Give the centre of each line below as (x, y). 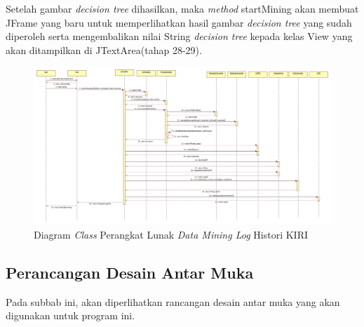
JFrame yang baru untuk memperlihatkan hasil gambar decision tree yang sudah (179, 22)
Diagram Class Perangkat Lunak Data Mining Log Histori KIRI (171, 234)
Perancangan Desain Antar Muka (130, 272)
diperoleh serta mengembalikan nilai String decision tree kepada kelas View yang (179, 36)
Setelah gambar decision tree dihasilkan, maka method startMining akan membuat (182, 8)
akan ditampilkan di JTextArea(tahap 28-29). (104, 49)
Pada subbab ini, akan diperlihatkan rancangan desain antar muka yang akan (173, 301)
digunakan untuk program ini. (70, 315)
